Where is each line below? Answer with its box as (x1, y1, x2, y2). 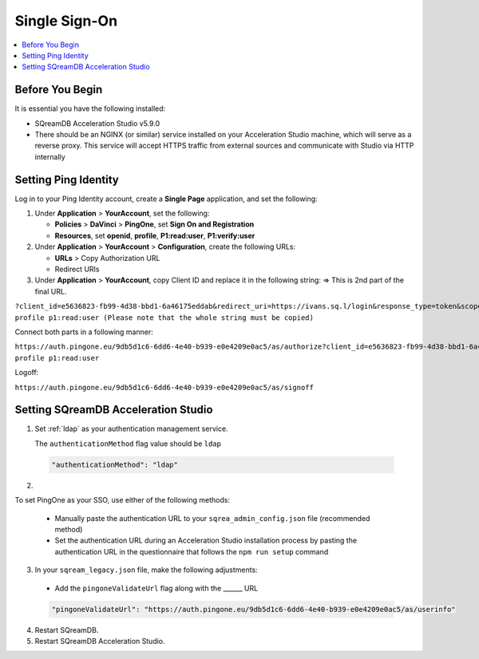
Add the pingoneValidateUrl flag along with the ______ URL (54, 583, 259, 593)
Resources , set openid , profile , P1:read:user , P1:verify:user (54, 231, 255, 240)
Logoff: (14, 368, 39, 377)
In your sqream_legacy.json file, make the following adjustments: (34, 565, 259, 574)
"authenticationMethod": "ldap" (51, 460, 179, 469)
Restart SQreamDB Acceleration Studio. (34, 636, 165, 645)
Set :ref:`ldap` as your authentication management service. (34, 424, 228, 434)
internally (34, 152, 65, 161)
